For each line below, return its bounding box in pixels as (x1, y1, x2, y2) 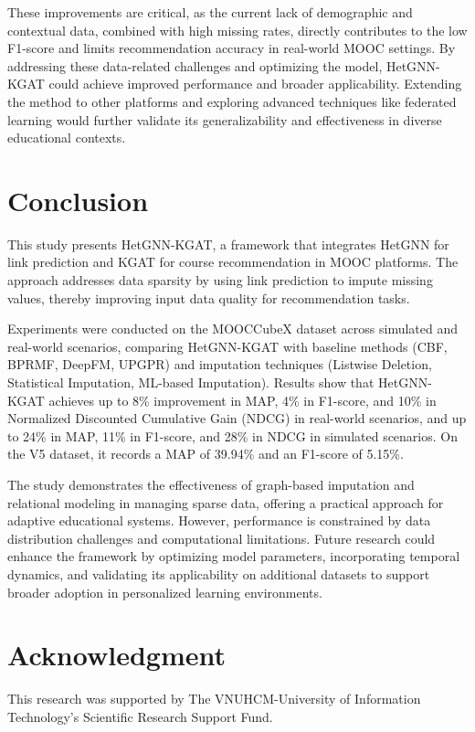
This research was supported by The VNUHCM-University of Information (7, 689, 421, 708)
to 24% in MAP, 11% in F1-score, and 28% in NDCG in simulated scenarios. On (7, 426, 458, 445)
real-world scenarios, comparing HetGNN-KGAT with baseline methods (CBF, (7, 336, 448, 355)
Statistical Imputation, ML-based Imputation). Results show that (7, 373, 375, 392)
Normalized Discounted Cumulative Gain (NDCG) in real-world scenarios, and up (7, 408, 467, 428)
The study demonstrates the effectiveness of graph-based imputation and (7, 475, 415, 493)
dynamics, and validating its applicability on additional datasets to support (7, 564, 430, 583)
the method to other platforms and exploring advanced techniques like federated (7, 91, 457, 111)
